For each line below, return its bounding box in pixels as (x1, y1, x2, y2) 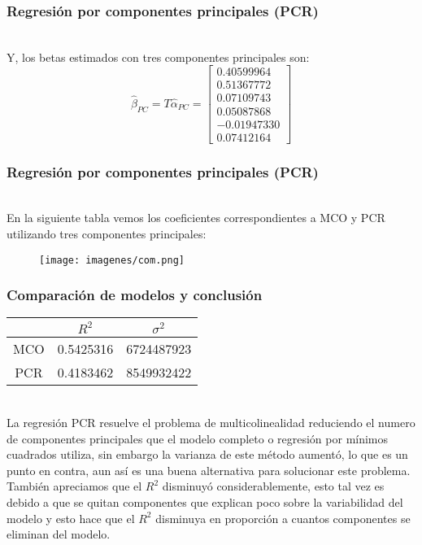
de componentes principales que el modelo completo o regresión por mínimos (7, 429, 389, 447)
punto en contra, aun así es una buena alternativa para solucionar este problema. (7, 461, 411, 478)
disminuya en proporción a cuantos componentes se (155, 509, 411, 526)
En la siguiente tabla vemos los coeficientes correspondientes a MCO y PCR (7, 209, 385, 226)
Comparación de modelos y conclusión (7, 285, 263, 305)
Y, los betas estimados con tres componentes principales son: (7, 48, 310, 65)
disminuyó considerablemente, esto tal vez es (162, 477, 385, 495)
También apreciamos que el (7, 477, 142, 495)
